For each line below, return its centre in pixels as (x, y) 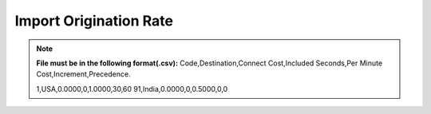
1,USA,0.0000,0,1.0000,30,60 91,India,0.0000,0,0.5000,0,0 (132, 88)
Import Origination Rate (94, 21)
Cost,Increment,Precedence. (83, 74)
